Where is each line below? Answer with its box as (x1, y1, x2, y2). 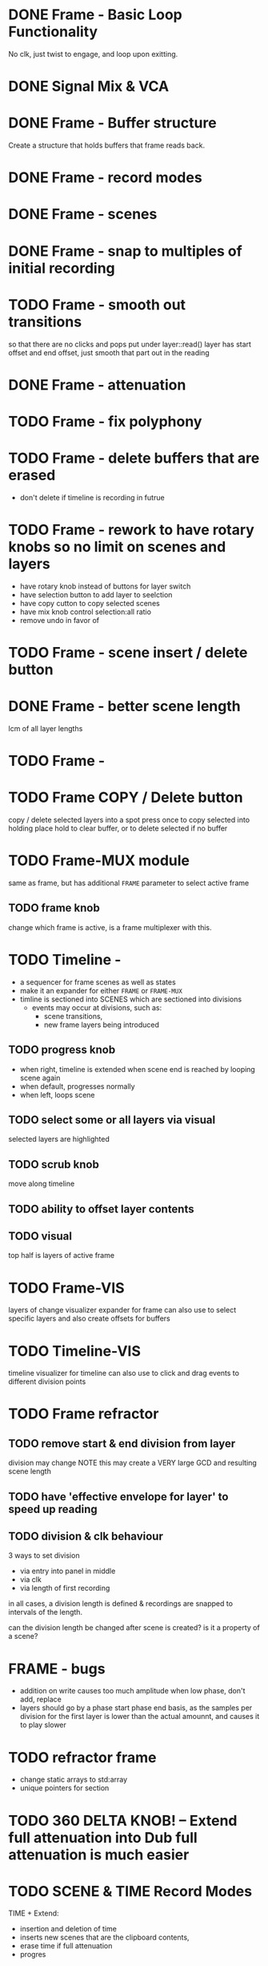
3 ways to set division (8, 1551, 80, 1560)
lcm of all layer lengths (8, 723, 83, 733)
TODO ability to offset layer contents (8, 1202, 194, 1216)
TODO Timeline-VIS (8, 1341, 142, 1360)
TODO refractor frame (8, 1748, 157, 1766)
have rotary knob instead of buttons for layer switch (19, 581, 191, 591)
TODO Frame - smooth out (8, 295, 186, 314)
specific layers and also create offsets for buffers (8, 1313, 170, 1324)
